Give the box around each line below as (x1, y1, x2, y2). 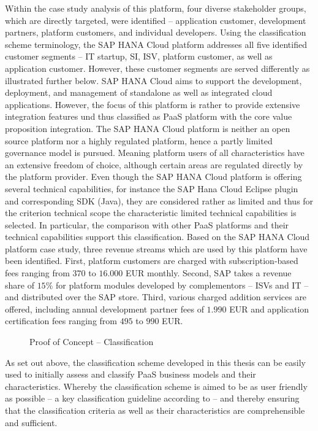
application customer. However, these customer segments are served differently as (5, 61, 310, 74)
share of (5, 278, 34, 291)
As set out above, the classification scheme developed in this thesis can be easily (5, 355, 306, 368)
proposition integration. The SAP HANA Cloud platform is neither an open (5, 122, 290, 134)
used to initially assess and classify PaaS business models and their (5, 368, 256, 381)
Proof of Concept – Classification (29, 335, 154, 348)
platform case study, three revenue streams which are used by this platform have (5, 242, 308, 255)
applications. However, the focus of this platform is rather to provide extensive (5, 98, 300, 111)
